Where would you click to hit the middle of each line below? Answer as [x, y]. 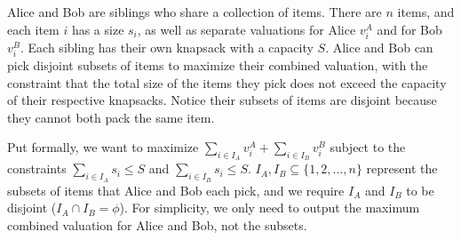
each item [33, 29]
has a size [98, 29]
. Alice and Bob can [379, 47]
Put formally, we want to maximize [103, 147]
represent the [402, 168]
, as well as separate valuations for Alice [246, 29]
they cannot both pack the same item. [111, 117]
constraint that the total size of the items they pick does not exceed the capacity [227, 82]
